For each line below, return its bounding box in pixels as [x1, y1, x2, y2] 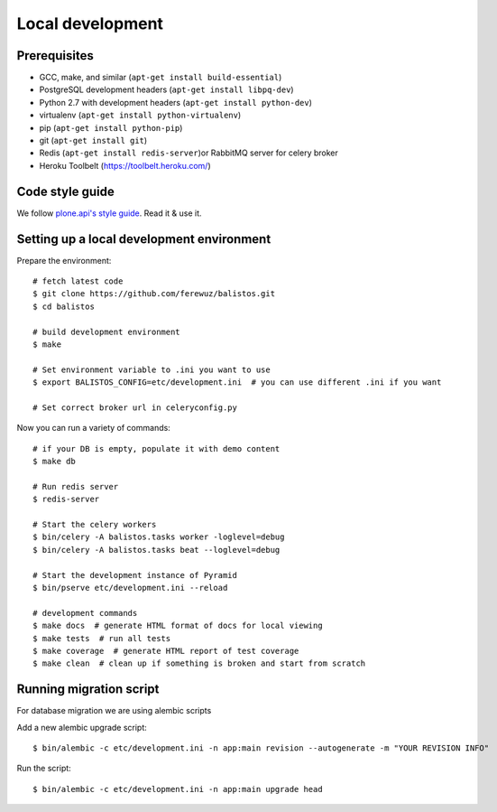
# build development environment [32, 326, 180, 337]
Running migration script [16, 682, 160, 697]
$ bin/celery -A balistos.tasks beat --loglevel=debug [32, 545, 281, 555]
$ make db [32, 456, 76, 467]
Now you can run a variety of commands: [16, 423, 170, 434]
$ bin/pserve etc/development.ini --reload [32, 583, 228, 593]
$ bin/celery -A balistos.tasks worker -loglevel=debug [32, 532, 285, 542]
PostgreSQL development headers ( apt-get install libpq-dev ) [39, 84, 294, 95]
